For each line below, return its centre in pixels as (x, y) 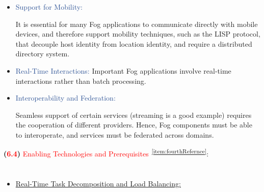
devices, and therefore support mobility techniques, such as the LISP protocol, (138, 34)
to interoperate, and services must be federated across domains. (115, 134)
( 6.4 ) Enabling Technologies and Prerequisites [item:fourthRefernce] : (106, 153)
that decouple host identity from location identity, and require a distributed (134, 43)
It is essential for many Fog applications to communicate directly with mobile (137, 24)
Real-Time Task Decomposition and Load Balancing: (98, 183)
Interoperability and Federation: (65, 98)
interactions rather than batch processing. (81, 81)
